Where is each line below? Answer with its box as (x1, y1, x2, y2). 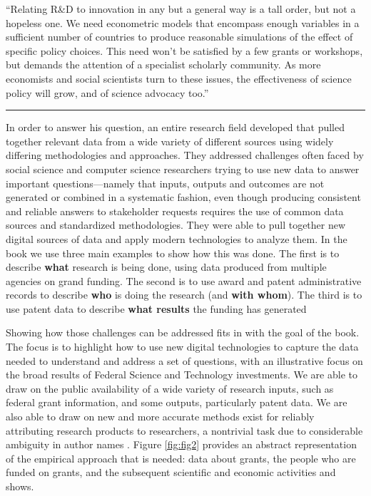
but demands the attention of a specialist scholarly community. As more (6, 57, 321, 72)
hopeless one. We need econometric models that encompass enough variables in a (6, 15, 360, 30)
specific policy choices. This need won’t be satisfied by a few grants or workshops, (6, 43, 363, 58)
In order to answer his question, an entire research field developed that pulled (6, 120, 345, 135)
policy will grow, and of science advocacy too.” (6, 85, 209, 100)
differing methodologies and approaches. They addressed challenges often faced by (6, 148, 364, 162)
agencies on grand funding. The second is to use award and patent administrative (6, 273, 362, 288)
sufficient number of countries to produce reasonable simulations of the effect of (6, 29, 353, 44)
